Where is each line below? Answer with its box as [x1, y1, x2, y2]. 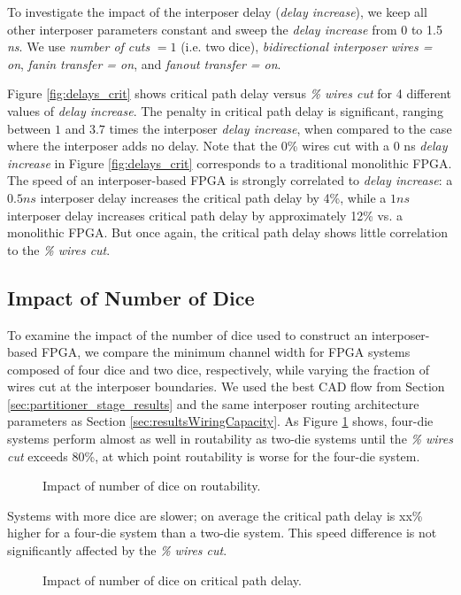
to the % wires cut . [7, 240, 111, 259]
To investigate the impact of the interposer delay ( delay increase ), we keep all [7, 3, 427, 20]
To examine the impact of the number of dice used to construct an [7, 325, 368, 344]
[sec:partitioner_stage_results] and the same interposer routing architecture [7, 394, 419, 413]
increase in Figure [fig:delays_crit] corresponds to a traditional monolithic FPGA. [7, 153, 452, 172]
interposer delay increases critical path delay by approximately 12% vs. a [7, 205, 403, 224]
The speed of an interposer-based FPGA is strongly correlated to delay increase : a [7, 171, 453, 189]
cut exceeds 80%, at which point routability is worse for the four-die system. [7, 446, 420, 465]
